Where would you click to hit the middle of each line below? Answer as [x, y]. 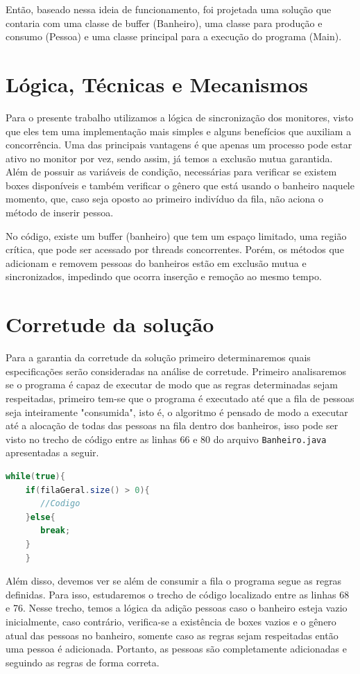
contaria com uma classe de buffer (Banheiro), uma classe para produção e [164, 23]
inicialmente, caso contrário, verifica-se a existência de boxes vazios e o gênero [171, 621]
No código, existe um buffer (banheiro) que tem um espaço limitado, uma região [176, 235]
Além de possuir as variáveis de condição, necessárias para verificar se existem [171, 172]
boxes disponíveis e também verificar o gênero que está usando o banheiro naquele [180, 185]
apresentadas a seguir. [52, 452]
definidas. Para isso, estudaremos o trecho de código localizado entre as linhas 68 [178, 594]
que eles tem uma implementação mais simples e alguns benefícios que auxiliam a [179, 131]
